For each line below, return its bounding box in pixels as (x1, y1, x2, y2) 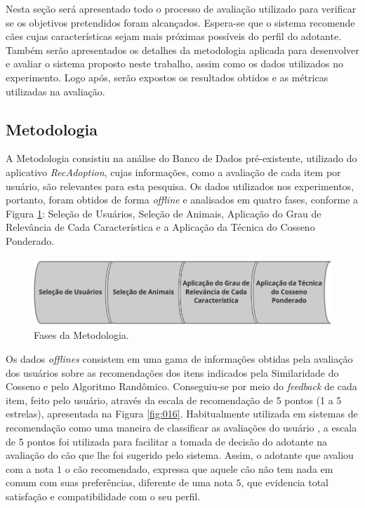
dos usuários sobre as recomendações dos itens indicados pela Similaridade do (6, 365, 339, 380)
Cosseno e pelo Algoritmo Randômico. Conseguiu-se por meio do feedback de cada (6, 379, 357, 394)
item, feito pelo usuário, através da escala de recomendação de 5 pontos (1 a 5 (6, 392, 342, 407)
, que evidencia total (241, 475, 328, 490)
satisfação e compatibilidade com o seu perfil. (6, 489, 201, 504)
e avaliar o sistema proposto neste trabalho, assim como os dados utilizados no (6, 56, 344, 71)
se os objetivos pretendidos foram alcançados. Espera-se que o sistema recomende (6, 15, 355, 29)
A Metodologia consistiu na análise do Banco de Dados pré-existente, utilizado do (6, 151, 357, 166)
